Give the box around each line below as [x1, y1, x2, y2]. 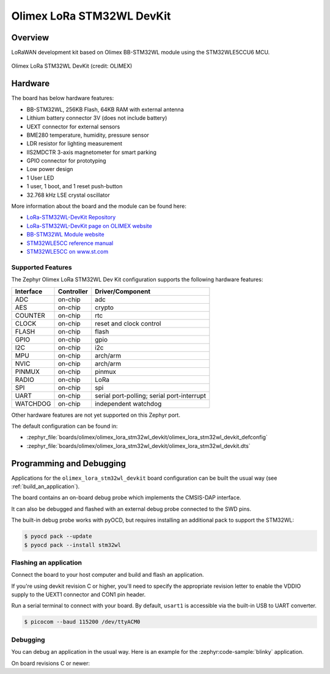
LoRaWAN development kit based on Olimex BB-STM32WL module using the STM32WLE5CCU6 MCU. [11, 49, 270, 56]
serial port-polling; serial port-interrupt [95, 391, 206, 400]
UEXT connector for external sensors [26, 123, 120, 130]
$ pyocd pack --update [24, 533, 92, 540]
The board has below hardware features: [11, 95, 114, 102]
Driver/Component [95, 287, 151, 296]
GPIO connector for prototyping [26, 157, 106, 164]
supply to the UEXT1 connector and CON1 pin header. [11, 591, 146, 598]
